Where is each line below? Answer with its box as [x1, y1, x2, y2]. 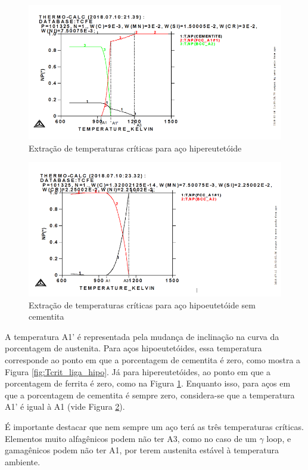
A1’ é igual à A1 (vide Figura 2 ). [5, 400, 125, 413]
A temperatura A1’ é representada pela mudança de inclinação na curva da [5, 330, 279, 342]
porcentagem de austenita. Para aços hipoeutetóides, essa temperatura [5, 342, 262, 354]
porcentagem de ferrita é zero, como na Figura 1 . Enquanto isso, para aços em [5, 377, 291, 389]
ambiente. [5, 455, 41, 468]
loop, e [266, 432, 291, 444]
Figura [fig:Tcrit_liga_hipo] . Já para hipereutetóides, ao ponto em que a [5, 365, 270, 378]
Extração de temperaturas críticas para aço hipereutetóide [29, 141, 242, 154]
